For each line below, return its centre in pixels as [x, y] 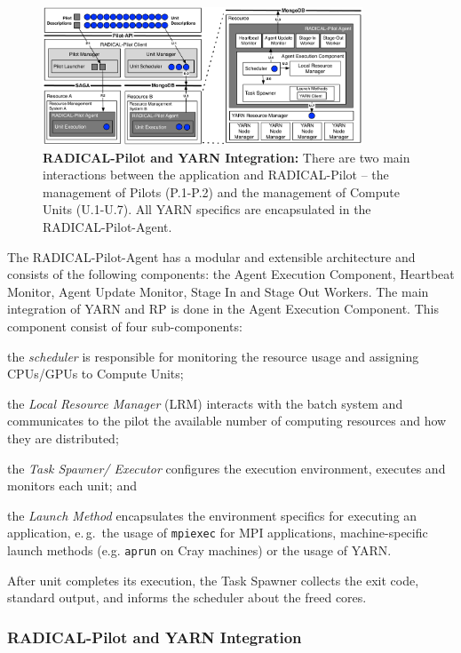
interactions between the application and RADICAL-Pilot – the [216, 175]
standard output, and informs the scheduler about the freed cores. [187, 597]
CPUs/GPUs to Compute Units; [95, 374]
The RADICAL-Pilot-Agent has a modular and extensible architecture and [211, 256]
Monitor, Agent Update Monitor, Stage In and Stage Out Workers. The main [218, 291]
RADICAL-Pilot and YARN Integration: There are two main [227, 157]
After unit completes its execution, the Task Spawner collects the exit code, [213, 580]
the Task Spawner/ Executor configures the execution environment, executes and [227, 468]
